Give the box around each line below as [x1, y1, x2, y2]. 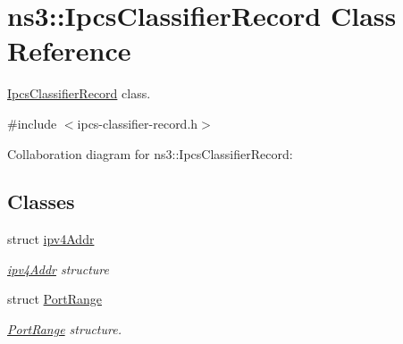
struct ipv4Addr [7, 230, 95, 248]
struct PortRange [7, 289, 102, 308]
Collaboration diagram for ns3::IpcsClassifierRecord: [7, 144, 293, 163]
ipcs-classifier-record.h [77, 113, 198, 132]
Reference [7, 32, 131, 69]
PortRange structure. [7, 320, 122, 339]
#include [7, 113, 57, 132]
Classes [7, 188, 75, 215]
